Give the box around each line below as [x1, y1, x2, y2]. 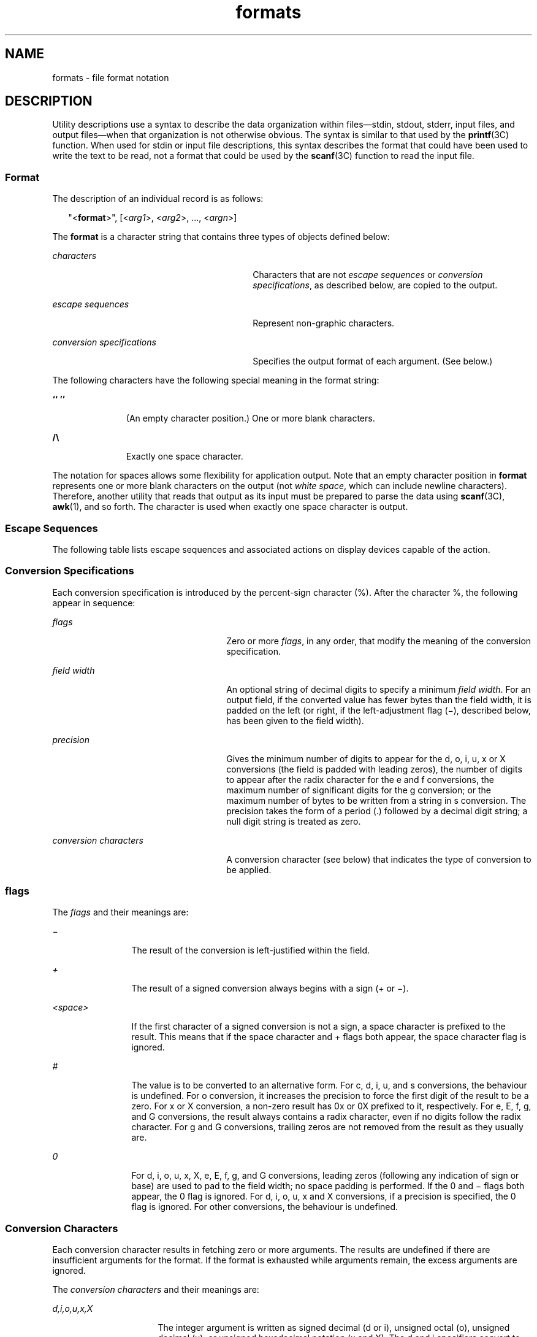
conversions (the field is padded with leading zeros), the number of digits [226, 763, 522, 774]
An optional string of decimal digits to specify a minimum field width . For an [226, 684, 531, 695]
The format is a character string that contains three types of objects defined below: [52, 231, 390, 242]
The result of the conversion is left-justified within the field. [131, 945, 370, 956]
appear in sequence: [52, 597, 135, 608]
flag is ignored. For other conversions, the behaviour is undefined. [131, 1201, 398, 1212]
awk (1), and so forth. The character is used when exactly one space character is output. [52, 501, 408, 512]
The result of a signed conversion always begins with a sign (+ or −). [131, 983, 409, 994]
